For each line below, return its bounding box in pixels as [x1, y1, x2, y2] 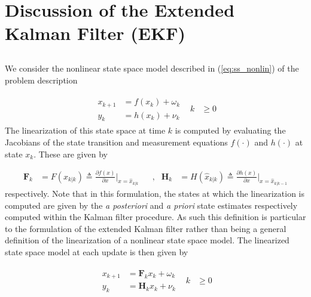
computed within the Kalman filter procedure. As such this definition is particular [5, 211, 306, 223]
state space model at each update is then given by [5, 246, 188, 258]
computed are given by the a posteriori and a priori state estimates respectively [5, 199, 298, 211]
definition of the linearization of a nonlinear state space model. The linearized [5, 234, 289, 246]
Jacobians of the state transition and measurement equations [5, 136, 228, 148]
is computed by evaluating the [175, 124, 286, 137]
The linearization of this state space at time [5, 124, 166, 137]
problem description [5, 73, 78, 86]
